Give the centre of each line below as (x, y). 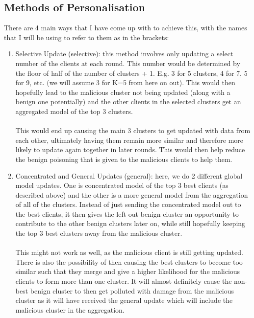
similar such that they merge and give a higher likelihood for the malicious (128, 271)
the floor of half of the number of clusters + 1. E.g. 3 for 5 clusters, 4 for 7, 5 (131, 73)
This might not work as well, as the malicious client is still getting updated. (129, 252)
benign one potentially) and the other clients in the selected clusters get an (128, 102)
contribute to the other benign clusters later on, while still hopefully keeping (130, 223)
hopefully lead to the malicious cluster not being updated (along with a (123, 92)
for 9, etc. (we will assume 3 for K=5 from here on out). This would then (125, 82)
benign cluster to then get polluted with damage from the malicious (132, 290)
